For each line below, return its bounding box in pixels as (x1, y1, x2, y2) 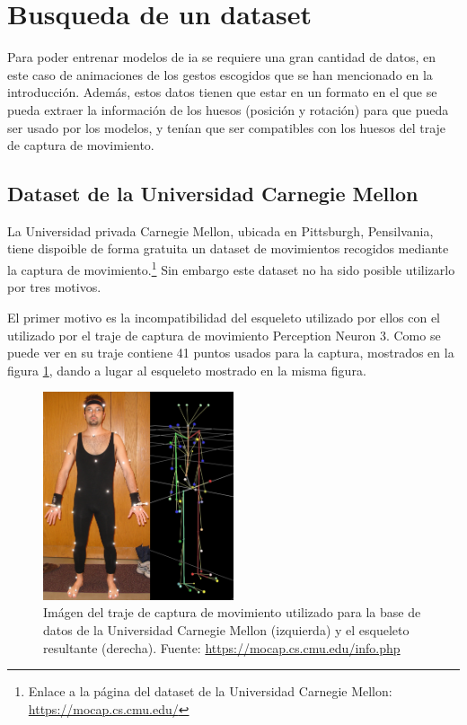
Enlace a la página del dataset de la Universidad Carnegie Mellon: (28, 682, 392, 701)
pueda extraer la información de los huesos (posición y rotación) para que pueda (7, 100, 449, 119)
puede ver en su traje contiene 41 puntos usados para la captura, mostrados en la (7, 343, 454, 362)
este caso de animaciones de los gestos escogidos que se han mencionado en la (7, 65, 433, 84)
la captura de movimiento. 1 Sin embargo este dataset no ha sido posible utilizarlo (7, 258, 455, 279)
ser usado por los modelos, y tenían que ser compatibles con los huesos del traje (7, 118, 446, 137)
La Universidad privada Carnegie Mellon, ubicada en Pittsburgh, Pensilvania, (7, 221, 434, 240)
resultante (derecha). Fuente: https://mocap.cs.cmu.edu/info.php (43, 638, 401, 657)
